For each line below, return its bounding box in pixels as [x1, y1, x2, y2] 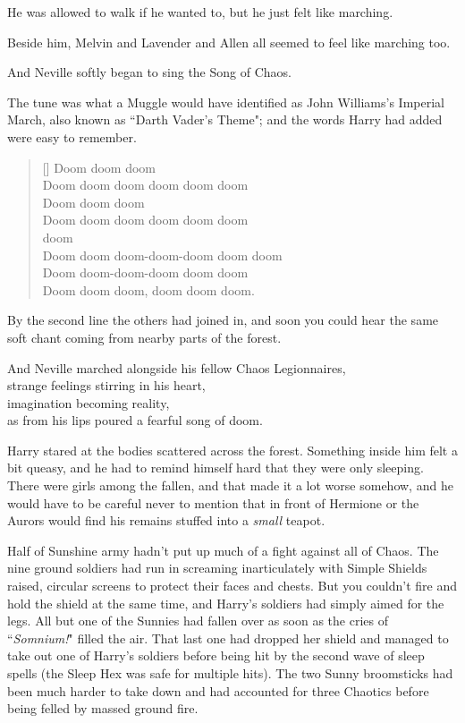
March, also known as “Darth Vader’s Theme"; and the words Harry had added [7, 110, 443, 129]
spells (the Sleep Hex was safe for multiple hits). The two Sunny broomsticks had [7, 664, 453, 682]
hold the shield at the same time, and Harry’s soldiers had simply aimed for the [7, 593, 444, 612]
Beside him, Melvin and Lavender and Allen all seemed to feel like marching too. [7, 32, 451, 51]
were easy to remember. [7, 127, 137, 146]
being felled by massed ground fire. [7, 699, 199, 718]
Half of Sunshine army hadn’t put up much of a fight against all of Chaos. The [7, 540, 439, 559]
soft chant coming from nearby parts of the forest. [7, 327, 282, 346]
